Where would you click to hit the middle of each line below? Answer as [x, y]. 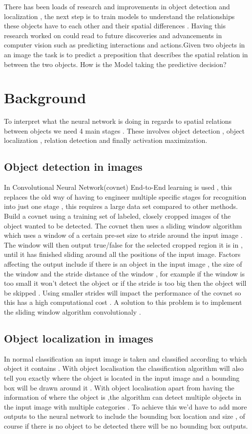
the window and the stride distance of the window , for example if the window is [125, 273]
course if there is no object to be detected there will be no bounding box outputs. [126, 425]
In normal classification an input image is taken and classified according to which [126, 358]
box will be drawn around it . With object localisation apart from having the [119, 387]
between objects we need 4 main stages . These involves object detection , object [125, 130]
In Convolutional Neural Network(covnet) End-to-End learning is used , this [118, 187]
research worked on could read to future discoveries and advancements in [113, 35]
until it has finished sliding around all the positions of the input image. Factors [122, 254]
